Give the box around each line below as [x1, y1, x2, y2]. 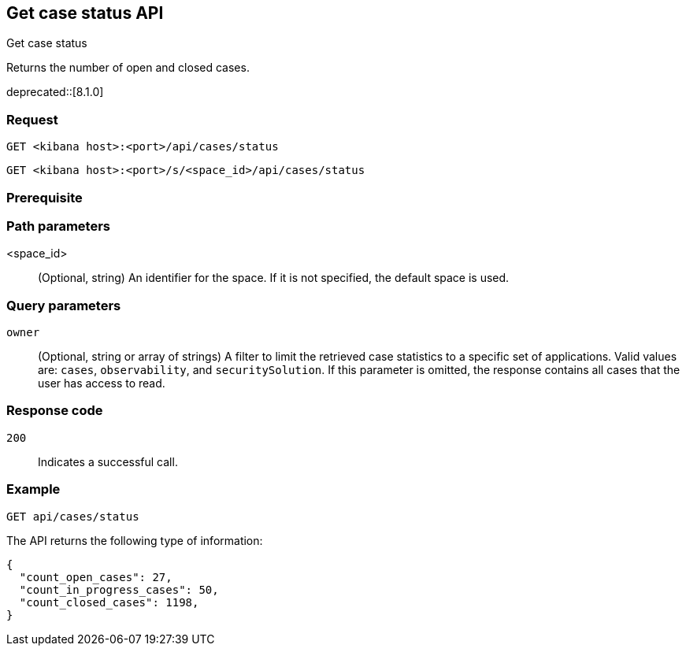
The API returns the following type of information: [6, 533, 263, 547]
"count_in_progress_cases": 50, [19, 583, 219, 596]
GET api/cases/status [6, 509, 139, 523]
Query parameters [6, 297, 121, 313]
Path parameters [6, 217, 110, 234]
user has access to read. [38, 376, 165, 391]
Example [6, 481, 61, 498]
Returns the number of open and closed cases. [6, 61, 250, 75]
